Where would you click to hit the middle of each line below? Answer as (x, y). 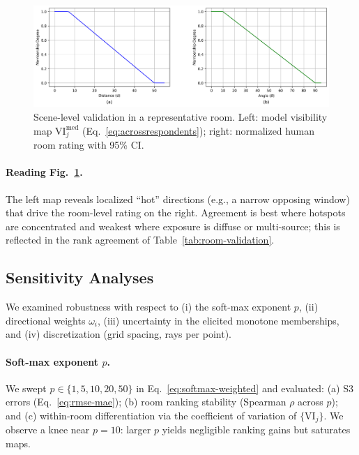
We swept (26, 388)
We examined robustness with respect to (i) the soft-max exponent (148, 307)
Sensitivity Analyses (80, 277)
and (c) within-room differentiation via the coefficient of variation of (151, 415)
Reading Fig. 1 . (44, 172)
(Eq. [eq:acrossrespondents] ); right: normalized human (198, 130)
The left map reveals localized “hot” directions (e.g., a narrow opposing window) (178, 199)
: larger (136, 430)
